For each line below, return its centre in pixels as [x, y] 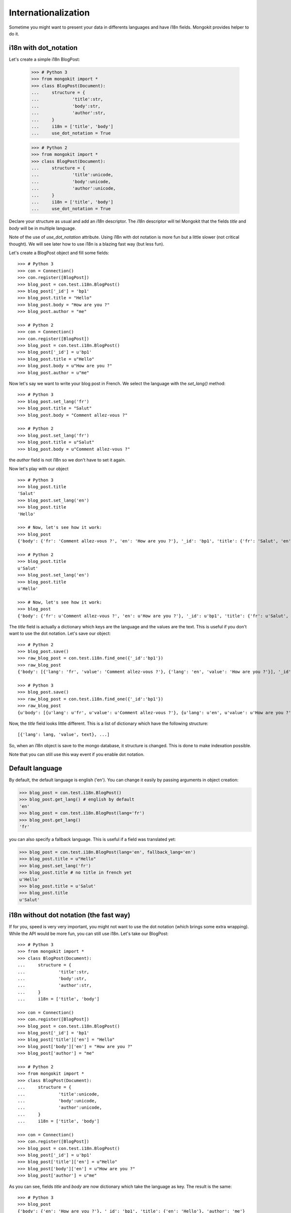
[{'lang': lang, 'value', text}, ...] [64, 735]
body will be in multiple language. [42, 228]
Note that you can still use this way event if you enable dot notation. [77, 754]
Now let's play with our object [39, 469]
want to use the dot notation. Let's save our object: [60, 634]
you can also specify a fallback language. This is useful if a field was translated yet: [92, 839]
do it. [14, 33]
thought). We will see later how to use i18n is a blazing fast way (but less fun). [87, 244]
